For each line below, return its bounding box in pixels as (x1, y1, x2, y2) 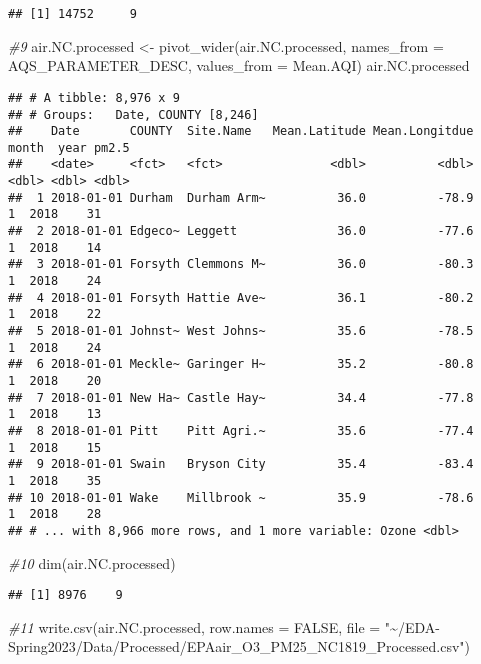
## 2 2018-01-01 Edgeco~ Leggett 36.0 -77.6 (8, 224, 474, 239)
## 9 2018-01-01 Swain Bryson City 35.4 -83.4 (8, 457, 474, 472)
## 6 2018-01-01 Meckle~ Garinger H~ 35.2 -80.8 (8, 357, 474, 372)
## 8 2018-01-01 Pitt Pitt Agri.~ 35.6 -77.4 (8, 423, 474, 438)
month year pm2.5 (8, 140, 130, 155)
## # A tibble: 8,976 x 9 (8, 90, 180, 105)
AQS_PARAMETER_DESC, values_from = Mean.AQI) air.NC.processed (8, 55, 470, 76)
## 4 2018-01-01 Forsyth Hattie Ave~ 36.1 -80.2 (8, 290, 474, 305)
